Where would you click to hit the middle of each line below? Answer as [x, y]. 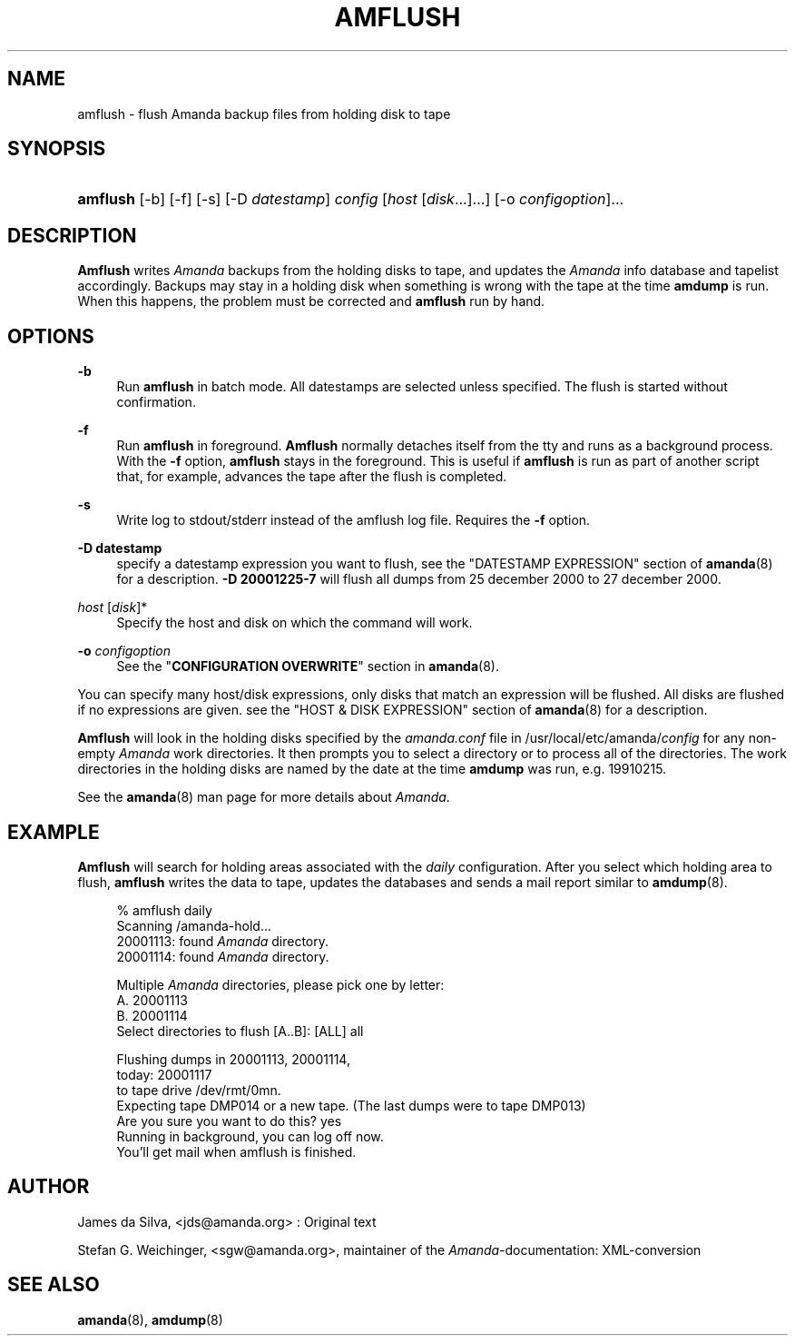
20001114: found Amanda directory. [223, 956]
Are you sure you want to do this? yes [229, 1121]
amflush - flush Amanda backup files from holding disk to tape [264, 114]
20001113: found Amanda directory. [223, 941]
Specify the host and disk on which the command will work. [294, 623]
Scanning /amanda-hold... [194, 925]
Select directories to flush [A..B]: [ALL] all [240, 1031]
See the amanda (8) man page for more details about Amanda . [264, 797]
